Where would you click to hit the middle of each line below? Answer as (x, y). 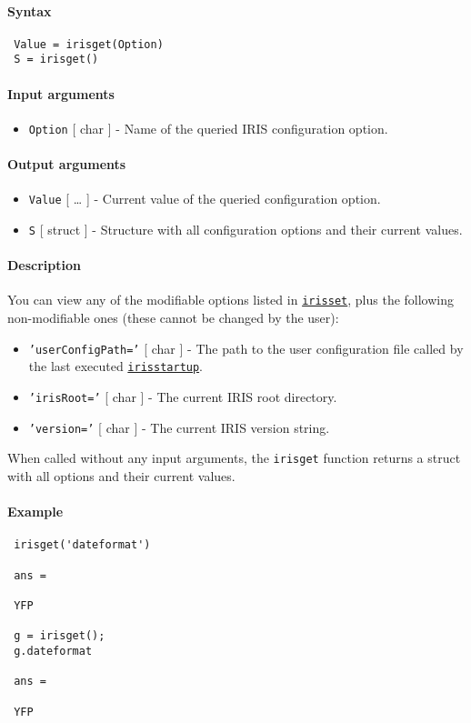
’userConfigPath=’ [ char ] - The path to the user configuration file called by (246, 348)
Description (45, 265)
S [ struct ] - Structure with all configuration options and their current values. (246, 230)
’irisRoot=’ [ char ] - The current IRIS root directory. (183, 397)
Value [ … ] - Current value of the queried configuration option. (205, 199)
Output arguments (67, 164)
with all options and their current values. (121, 476)
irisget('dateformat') (82, 545)
